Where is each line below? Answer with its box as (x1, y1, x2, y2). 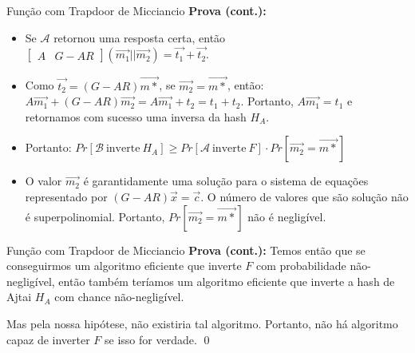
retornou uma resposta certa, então (53, 29, 226, 46)
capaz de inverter (6, 331, 90, 347)
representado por (25, 188, 108, 204)
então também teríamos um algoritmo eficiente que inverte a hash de (58, 272, 395, 289)
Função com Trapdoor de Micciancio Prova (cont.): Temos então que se (6, 241, 366, 258)
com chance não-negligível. (54, 288, 184, 305)
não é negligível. (247, 208, 326, 224)
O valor (25, 173, 62, 189)
